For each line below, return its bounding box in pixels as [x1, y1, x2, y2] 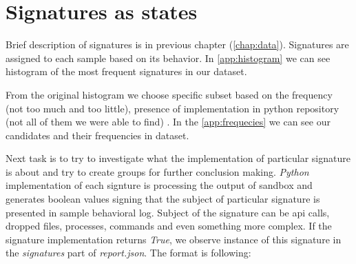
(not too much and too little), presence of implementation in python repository [6, 101, 339, 115]
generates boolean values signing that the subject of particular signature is [6, 192, 320, 206]
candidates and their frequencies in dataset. [6, 128, 189, 142]
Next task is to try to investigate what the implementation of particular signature [6, 151, 350, 165]
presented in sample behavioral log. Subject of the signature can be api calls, [6, 205, 330, 219]
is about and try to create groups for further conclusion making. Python [6, 164, 309, 179]
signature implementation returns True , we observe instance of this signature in [6, 232, 342, 246]
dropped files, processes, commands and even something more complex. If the [6, 219, 332, 233]
